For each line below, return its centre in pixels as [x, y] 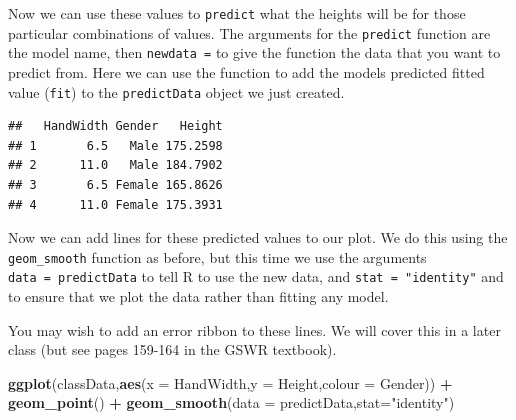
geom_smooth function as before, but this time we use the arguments [217, 256]
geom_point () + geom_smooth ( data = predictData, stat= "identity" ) [231, 402]
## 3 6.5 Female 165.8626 [115, 185]
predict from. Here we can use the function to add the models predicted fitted [246, 71]
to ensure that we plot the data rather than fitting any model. [198, 296]
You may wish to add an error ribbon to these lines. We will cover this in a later [254, 329]
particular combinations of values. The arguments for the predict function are [249, 32]
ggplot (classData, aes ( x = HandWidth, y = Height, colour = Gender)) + [230, 382]
